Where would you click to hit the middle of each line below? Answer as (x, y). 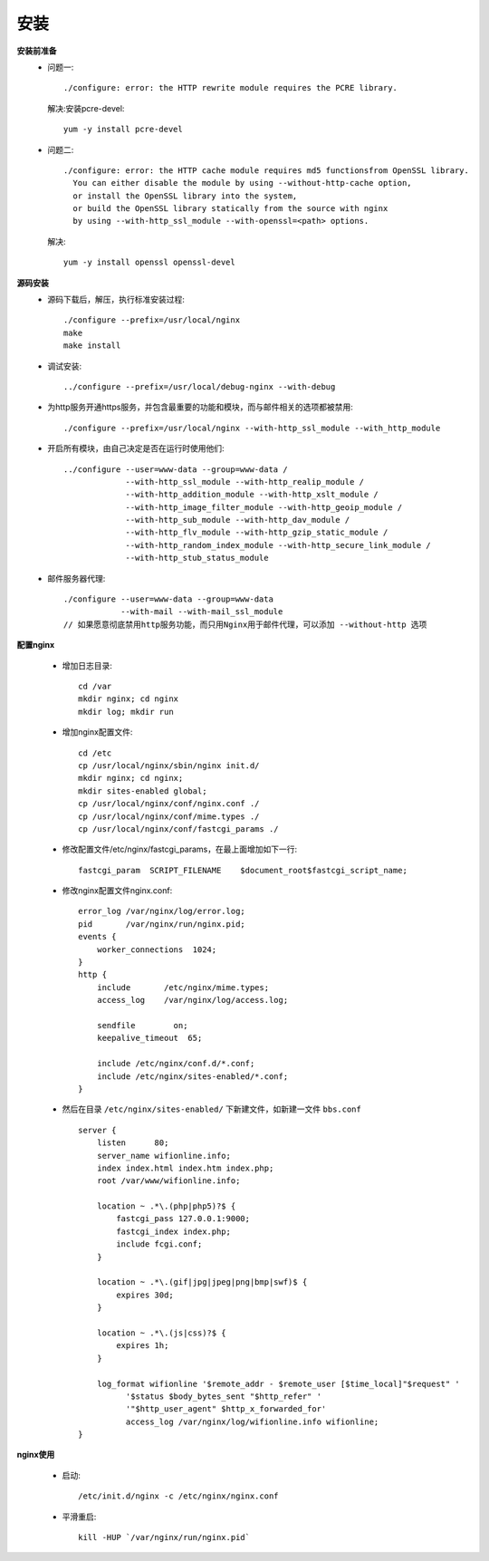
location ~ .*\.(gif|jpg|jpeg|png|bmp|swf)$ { (202, 1282)
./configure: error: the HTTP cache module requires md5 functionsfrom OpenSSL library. (267, 170)
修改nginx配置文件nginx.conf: (117, 891)
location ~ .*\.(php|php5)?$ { (166, 1206)
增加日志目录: (87, 665)
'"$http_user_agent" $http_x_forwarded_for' (226, 1409)
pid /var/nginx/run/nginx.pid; (162, 924)
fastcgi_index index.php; (173, 1231)
